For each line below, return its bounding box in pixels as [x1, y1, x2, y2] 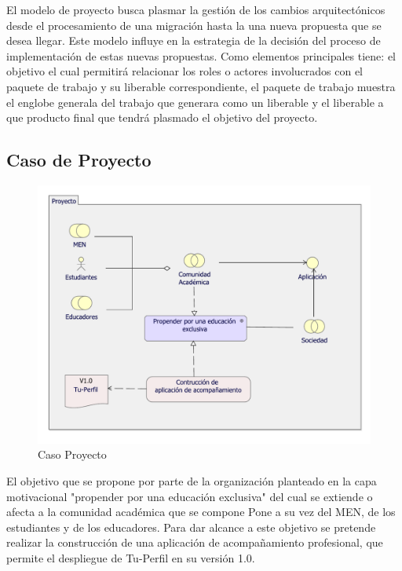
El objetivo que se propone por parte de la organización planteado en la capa [6, 472, 377, 489]
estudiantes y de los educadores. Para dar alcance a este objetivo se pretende [6, 518, 376, 535]
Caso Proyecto [38, 446, 107, 463]
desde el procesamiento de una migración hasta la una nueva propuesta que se [6, 16, 382, 33]
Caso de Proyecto [6, 148, 152, 172]
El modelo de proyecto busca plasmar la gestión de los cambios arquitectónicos [6, 2, 386, 17]
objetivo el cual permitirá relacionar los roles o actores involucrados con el [6, 63, 364, 79]
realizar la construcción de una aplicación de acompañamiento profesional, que [6, 534, 383, 551]
